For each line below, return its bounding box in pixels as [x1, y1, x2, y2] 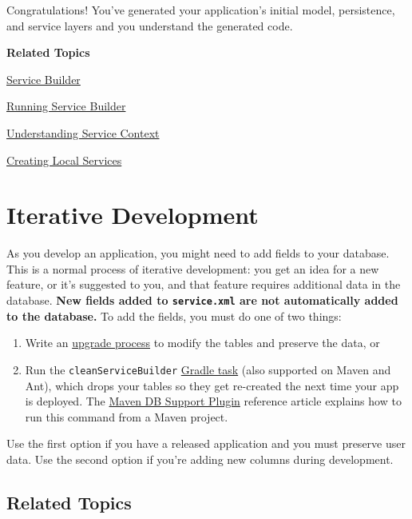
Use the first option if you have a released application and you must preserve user [6, 435, 406, 452]
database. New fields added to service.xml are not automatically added [6, 292, 398, 309]
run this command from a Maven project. [25, 408, 228, 425]
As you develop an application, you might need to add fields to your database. [6, 245, 390, 261]
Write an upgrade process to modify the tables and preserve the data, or [25, 334, 380, 351]
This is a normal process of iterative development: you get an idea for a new [6, 260, 379, 277]
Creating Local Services [6, 151, 122, 168]
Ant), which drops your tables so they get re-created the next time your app [25, 377, 399, 393]
